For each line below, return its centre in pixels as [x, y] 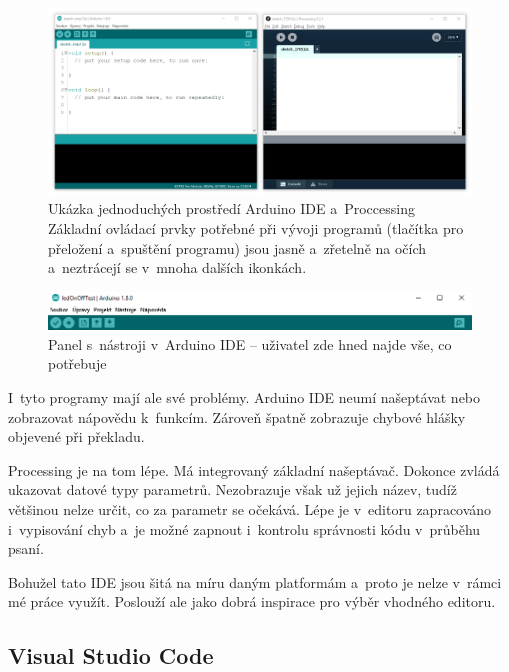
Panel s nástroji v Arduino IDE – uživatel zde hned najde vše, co [250, 343]
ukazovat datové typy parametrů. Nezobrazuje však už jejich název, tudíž [232, 489]
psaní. [26, 548]
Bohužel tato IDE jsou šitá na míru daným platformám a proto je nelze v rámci [255, 581]
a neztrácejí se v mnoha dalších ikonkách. [177, 267]
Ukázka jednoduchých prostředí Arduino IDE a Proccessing [231, 208]
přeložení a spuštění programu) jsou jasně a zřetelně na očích [237, 247]
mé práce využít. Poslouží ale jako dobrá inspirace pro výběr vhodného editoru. [252, 601]
